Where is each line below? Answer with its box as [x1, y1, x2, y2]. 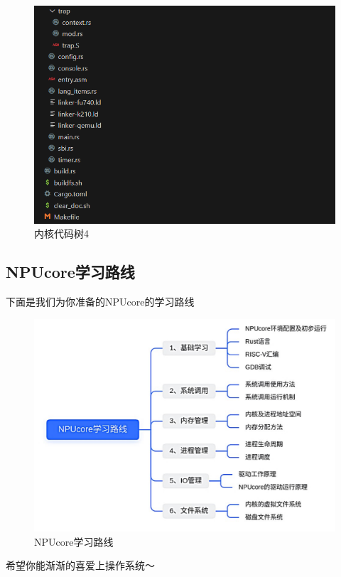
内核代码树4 [34, 226, 89, 241]
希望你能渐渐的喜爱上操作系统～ [6, 558, 155, 573]
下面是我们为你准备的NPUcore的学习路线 [6, 294, 195, 309]
